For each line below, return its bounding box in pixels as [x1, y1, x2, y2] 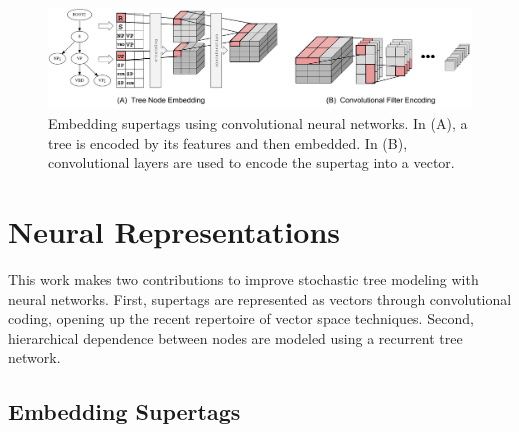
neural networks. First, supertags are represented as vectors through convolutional [8, 288, 512, 309]
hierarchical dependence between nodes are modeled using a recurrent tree [8, 327, 463, 348]
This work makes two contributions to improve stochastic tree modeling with [8, 268, 479, 289]
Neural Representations [8, 211, 341, 251]
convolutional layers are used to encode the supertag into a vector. [48, 152, 455, 173]
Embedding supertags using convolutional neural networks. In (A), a [48, 113, 468, 134]
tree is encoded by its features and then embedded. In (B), [48, 132, 408, 153]
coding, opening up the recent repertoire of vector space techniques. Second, [8, 308, 474, 329]
